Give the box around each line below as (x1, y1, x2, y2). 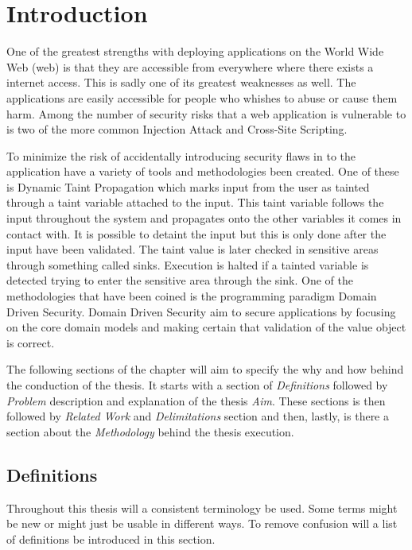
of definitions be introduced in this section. (6, 530, 216, 547)
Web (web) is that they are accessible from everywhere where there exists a (6, 58, 374, 75)
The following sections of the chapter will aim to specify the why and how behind (6, 361, 404, 378)
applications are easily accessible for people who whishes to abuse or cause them (6, 89, 398, 106)
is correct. (6, 334, 55, 351)
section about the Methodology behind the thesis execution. (6, 423, 294, 440)
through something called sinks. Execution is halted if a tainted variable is (6, 256, 369, 273)
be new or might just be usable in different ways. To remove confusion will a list (6, 515, 398, 532)
